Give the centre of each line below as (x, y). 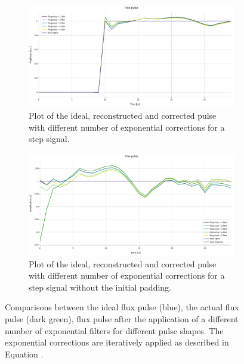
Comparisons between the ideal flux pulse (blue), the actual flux (122, 307)
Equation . (24, 354)
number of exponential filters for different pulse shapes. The (114, 330)
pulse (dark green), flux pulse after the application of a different (122, 319)
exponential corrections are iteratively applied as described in (117, 342)
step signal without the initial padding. (100, 287)
